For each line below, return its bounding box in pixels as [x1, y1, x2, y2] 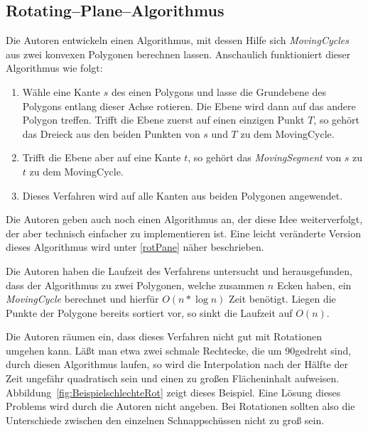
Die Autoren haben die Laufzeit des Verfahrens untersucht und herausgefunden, [6, 263, 352, 278]
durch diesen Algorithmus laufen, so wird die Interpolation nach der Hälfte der [6, 357, 348, 372]
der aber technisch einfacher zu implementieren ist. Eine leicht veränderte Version [6, 225, 362, 240]
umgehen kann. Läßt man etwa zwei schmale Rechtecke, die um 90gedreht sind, [6, 342, 352, 357]
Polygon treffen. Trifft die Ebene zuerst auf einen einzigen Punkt [22, 112, 305, 127]
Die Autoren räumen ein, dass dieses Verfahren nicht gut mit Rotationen [6, 329, 322, 344]
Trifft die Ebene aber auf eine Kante [22, 150, 181, 165]
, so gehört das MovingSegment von [188, 150, 342, 165]
